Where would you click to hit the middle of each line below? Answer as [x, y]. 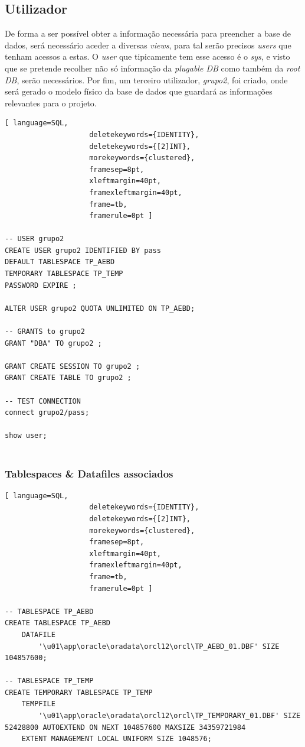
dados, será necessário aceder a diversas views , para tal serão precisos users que [148, 45]
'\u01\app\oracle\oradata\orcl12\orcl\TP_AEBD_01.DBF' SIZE [159, 646]
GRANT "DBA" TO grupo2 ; [53, 343]
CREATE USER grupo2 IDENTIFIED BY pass [83, 250]
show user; [26, 436]
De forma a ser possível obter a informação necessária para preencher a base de [148, 33]
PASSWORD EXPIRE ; [41, 285]
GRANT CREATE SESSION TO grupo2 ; [73, 366]
